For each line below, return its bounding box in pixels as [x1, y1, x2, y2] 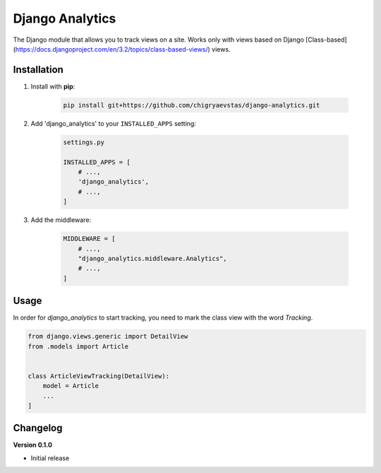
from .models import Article [28, 342, 129, 350]
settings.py [63, 138, 105, 146]
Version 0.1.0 [13, 440, 53, 449]
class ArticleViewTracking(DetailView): [28, 372, 169, 380]
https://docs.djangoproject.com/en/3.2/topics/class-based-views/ [15, 45, 208, 53]
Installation [13, 64, 64, 76]
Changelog [13, 422, 63, 434]
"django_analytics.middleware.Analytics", [78, 255, 227, 262]
